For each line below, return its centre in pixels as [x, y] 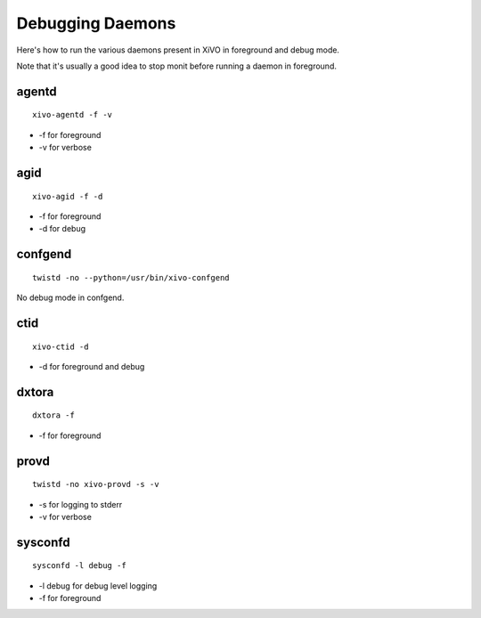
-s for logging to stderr [81, 504]
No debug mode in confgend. [70, 297]
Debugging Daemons [96, 23]
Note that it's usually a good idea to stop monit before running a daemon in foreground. [177, 66]
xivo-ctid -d [61, 346]
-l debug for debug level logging [98, 585]
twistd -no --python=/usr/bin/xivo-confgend [131, 277]
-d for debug [62, 229]
